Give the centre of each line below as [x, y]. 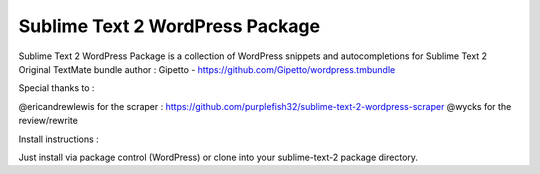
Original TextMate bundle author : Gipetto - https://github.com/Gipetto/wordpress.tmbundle [207, 69]
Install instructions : [58, 139]
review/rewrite [48, 121]
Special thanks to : [56, 88]
